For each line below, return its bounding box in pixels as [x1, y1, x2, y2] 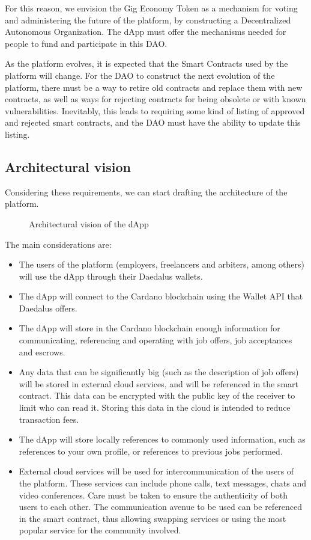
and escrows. [19, 345, 65, 358]
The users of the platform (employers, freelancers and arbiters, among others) [19, 258, 304, 271]
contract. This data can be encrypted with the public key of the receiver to [19, 389, 295, 402]
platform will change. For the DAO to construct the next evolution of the [5, 69, 275, 81]
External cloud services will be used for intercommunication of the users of [19, 465, 294, 477]
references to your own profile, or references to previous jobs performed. [19, 444, 283, 457]
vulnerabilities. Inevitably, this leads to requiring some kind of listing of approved [5, 104, 305, 117]
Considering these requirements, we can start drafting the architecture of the [5, 185, 288, 198]
